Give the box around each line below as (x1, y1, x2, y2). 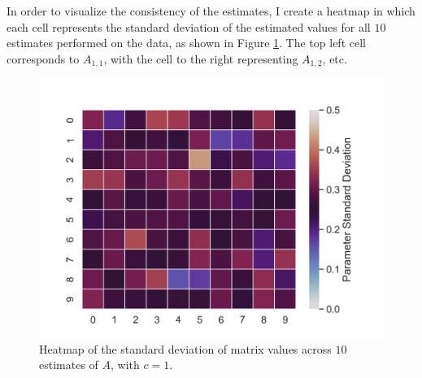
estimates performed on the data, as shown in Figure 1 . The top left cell (7, 34, 366, 51)
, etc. (322, 50, 347, 67)
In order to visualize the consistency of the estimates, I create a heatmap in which (7, 2, 415, 19)
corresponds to (7, 50, 80, 67)
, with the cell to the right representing (103, 50, 298, 67)
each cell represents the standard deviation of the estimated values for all (7, 18, 371, 35)
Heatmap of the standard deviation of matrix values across (39, 340, 332, 357)
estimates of (39, 356, 98, 373)
